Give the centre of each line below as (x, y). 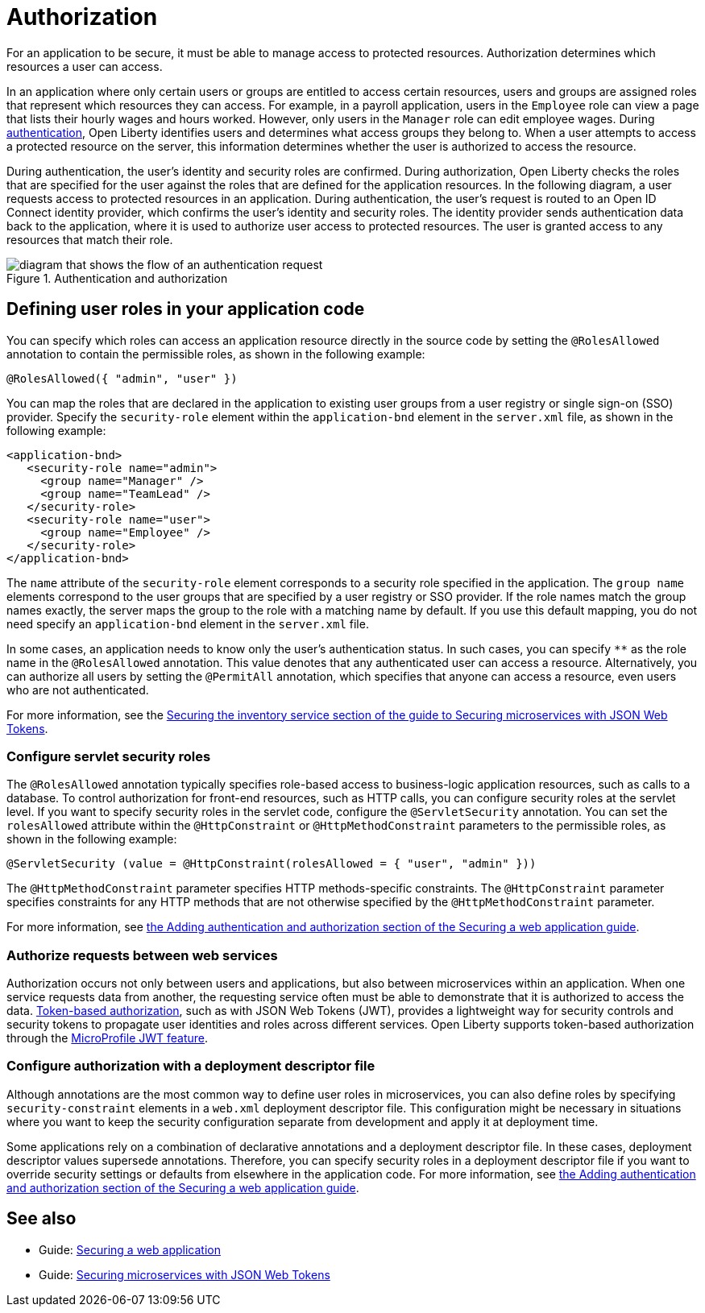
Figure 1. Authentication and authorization (117, 278)
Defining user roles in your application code (186, 309)
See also (41, 1219)
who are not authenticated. (78, 690)
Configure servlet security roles (109, 756)
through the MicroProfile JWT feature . (108, 1038)
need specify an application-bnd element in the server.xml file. (188, 623)
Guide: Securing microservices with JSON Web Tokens (185, 1274)
